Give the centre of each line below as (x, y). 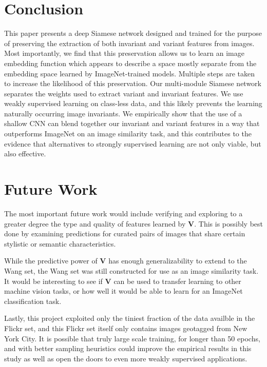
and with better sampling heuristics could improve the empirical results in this (128, 348)
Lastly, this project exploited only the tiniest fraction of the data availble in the (130, 318)
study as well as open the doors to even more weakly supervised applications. (126, 358)
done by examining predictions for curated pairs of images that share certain (125, 233)
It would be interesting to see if (53, 281)
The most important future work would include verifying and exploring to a (123, 213)
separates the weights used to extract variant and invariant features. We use (124, 93)
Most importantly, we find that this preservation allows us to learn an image (124, 53)
